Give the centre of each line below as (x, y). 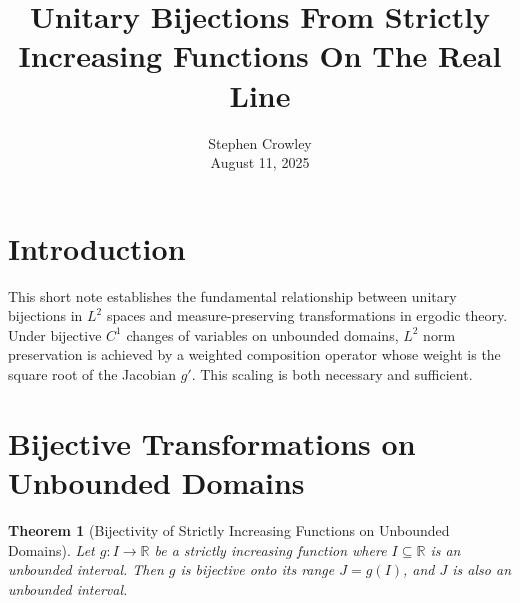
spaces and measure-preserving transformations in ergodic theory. (307, 315)
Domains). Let (51, 549)
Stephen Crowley (260, 142)
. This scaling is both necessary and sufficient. (332, 374)
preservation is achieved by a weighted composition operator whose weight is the (254, 354)
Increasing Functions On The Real (260, 55)
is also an (482, 569)
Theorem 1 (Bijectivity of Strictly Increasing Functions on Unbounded (229, 529)
